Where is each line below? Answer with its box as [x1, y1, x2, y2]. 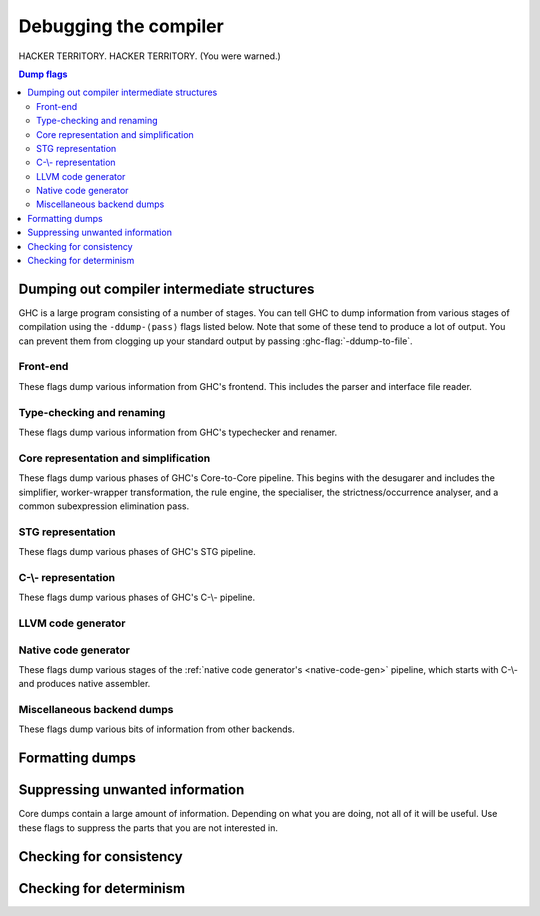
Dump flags [18, 68, 68, 80]
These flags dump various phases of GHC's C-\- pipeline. [18, 591, 255, 604]
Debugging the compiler [18, 15, 224, 37]
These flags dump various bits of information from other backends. [18, 723, 295, 735]
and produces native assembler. [18, 678, 151, 690]
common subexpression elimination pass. [18, 500, 190, 512]
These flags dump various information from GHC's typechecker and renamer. [18, 426, 338, 438]
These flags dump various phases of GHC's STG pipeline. [18, 546, 256, 558]
